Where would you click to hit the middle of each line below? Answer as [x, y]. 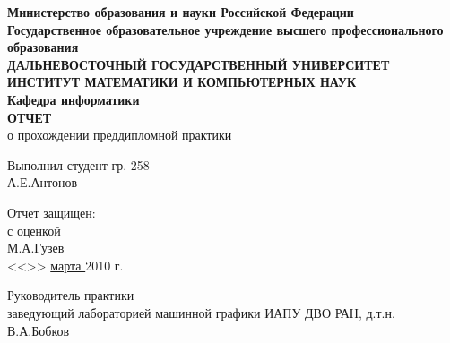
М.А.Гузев [36, 248]
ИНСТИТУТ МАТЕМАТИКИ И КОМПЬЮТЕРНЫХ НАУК [182, 82]
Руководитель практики [71, 295]
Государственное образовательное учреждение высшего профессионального [225, 29]
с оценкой [34, 230]
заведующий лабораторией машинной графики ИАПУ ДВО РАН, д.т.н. [201, 312]
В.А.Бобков [39, 330]
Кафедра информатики [74, 99]
